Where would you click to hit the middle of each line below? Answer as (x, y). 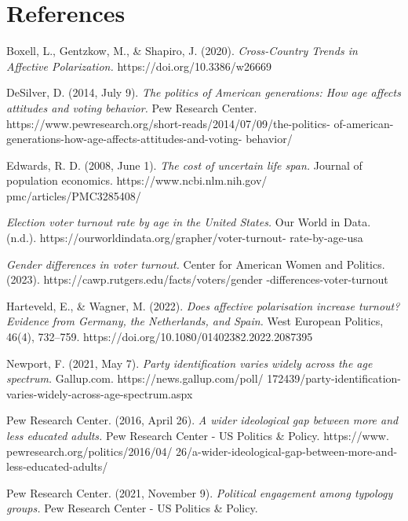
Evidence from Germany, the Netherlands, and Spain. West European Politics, (195, 321)
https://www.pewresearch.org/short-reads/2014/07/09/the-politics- (168, 123)
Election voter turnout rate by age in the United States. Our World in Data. (189, 222)
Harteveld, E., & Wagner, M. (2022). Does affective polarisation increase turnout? (203, 305)
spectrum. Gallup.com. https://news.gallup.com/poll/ (135, 378)
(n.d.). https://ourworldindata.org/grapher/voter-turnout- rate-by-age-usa (185, 238)
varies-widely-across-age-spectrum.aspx (100, 393)
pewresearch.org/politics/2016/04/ (89, 451)
